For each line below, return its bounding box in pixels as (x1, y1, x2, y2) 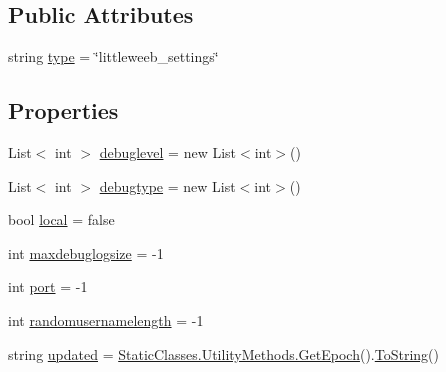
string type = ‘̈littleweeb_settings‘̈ (8, 46, 219, 67)
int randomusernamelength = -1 (8, 309, 204, 330)
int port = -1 (8, 276, 88, 297)
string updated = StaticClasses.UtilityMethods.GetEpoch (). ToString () (8, 343, 440, 364)
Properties (8, 95, 119, 126)
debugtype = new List (99, 175, 236, 196)
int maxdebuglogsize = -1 (8, 242, 164, 263)
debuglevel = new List (99, 142, 237, 162)
